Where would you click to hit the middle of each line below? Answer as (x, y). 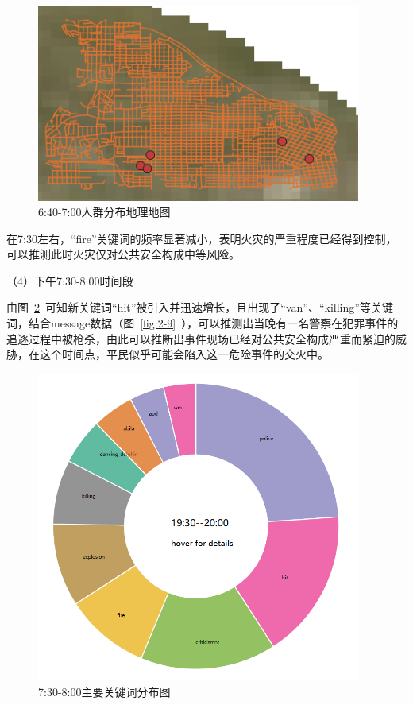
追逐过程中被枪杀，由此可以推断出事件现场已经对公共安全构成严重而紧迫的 (201, 338)
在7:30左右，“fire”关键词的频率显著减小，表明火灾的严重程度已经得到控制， (202, 238)
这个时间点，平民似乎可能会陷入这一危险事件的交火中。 (184, 354)
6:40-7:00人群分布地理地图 (104, 212)
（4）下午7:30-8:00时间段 (70, 280)
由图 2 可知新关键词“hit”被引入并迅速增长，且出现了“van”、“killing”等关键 (200, 307)
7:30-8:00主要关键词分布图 (104, 691)
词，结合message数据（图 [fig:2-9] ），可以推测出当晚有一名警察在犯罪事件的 (203, 323)
